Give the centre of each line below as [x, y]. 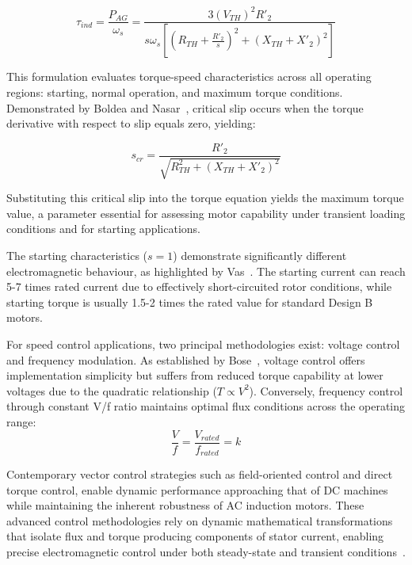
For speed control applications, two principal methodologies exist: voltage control [203, 344]
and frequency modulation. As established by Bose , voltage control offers [186, 359]
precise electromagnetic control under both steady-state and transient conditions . [206, 552]
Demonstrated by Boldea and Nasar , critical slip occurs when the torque [185, 107]
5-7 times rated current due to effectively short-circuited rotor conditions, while [199, 286]
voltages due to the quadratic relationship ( [112, 390]
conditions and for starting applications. [103, 229]
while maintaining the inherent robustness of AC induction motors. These [185, 505]
